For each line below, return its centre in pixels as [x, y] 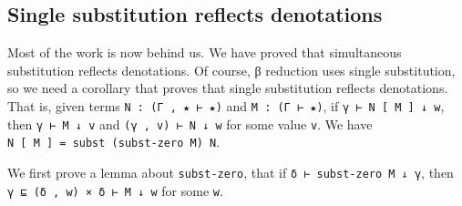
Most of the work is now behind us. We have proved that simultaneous [205, 52]
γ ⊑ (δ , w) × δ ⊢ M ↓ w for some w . [115, 190]
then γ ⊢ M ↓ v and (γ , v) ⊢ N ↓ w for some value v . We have [190, 124]
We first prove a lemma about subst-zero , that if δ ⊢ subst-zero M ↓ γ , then [231, 172]
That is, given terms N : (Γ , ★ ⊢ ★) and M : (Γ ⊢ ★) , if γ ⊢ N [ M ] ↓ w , [226, 105]
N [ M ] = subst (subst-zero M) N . [114, 142]
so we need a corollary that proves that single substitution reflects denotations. [228, 88]
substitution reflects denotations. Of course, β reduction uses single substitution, [231, 70]
